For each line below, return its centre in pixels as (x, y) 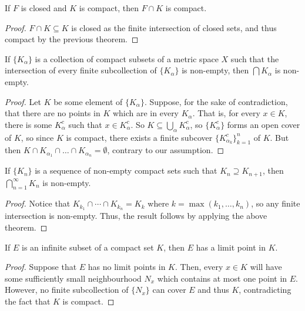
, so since (37, 137)
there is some (29, 124)
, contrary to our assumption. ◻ (166, 150)
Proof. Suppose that (41, 267)
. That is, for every (226, 113)
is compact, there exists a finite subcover (139, 137)
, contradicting (265, 290)
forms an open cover (264, 124)
